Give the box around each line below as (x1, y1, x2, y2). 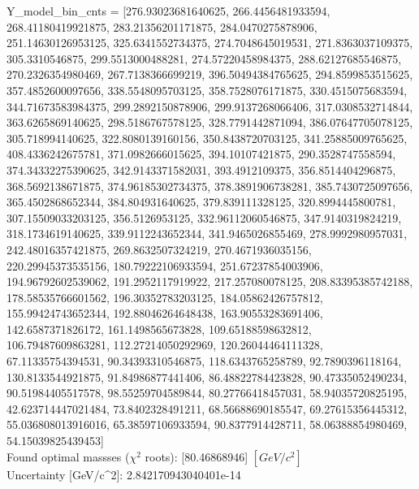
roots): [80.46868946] (145, 448, 248, 465)
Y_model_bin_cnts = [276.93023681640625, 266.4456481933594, (6, 2, 330, 19)
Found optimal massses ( (6, 448, 130, 465)
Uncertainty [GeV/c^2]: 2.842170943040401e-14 (6, 465, 241, 483)
